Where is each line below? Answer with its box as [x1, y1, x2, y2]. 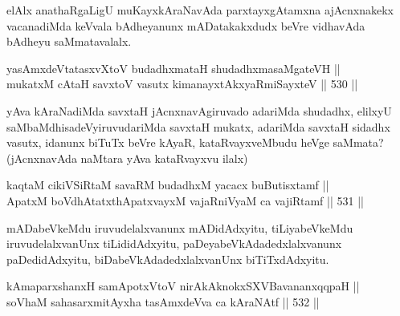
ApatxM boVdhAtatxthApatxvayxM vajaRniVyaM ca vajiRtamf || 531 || [6, 192, 364, 209]
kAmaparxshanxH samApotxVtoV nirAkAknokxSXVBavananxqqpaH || [6, 278, 360, 294]
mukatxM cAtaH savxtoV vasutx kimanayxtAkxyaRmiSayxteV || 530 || [6, 75, 358, 92]
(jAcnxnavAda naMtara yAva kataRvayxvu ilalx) [6, 149, 248, 166]
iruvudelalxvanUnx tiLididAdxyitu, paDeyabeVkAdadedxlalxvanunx [6, 235, 342, 252]
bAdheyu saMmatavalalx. [6, 33, 132, 50]
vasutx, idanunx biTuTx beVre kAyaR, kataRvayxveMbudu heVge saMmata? [6, 134, 384, 151]
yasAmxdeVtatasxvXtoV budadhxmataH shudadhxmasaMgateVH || [6, 59, 341, 76]
